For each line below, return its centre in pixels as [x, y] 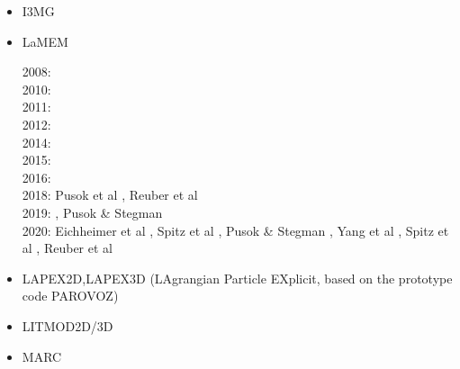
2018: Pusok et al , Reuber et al [110, 195]
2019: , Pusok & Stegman [92, 212]
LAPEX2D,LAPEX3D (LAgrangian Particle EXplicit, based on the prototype [237, 278]
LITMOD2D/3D [68, 325]
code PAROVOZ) [70, 296]
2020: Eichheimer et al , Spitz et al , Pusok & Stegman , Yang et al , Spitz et [235, 230]
